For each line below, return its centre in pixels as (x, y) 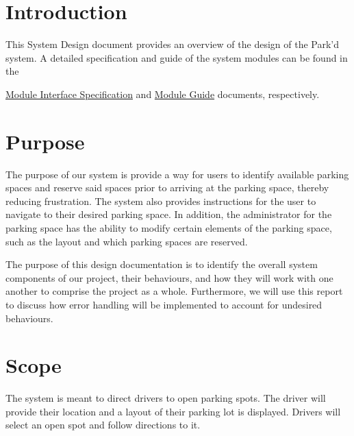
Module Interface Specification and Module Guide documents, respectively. (163, 94)
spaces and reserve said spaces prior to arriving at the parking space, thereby (167, 187)
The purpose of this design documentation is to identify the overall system (162, 264)
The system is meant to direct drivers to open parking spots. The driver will (166, 398)
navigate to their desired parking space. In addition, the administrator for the (169, 214)
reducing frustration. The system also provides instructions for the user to (161, 201)
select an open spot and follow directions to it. (103, 425)
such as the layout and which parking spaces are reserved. (127, 241)
